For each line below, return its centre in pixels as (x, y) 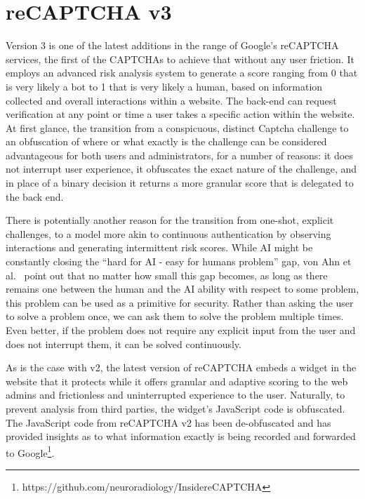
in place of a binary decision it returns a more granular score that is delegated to (180, 183)
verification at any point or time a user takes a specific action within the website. (180, 114)
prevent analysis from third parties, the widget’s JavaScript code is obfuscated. (175, 408)
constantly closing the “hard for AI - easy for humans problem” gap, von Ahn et (179, 261)
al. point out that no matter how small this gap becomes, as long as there (167, 275)
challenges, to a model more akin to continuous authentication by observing (168, 233)
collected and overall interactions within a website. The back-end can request (171, 100)
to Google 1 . (30, 451)
